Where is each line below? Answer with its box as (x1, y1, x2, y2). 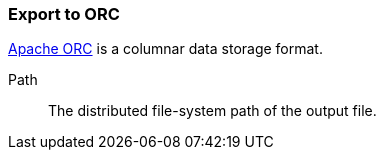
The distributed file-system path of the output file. (48, 102, 377, 120)
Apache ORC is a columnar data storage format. (8, 40, 323, 58)
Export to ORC (8, 4, 120, 24)
